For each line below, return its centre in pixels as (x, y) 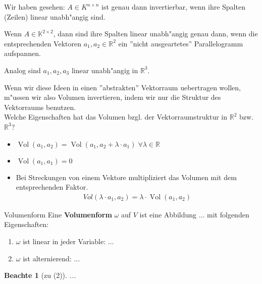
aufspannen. (22, 53)
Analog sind (22, 70)
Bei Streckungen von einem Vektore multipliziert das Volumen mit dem (126, 177)
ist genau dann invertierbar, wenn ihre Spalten (173, 7)
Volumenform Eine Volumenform (58, 214)
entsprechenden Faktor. (52, 187)
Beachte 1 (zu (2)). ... (40, 275)
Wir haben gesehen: (35, 7)
